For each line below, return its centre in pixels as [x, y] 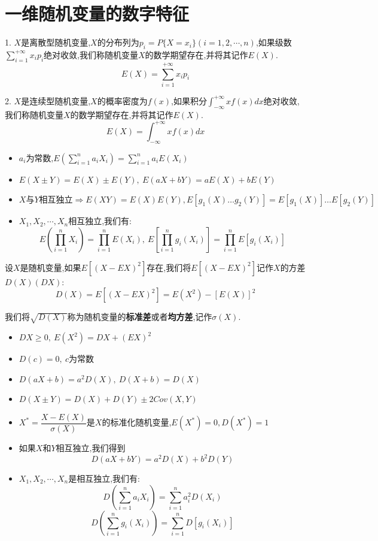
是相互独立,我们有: [104, 478]
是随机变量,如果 [51, 267]
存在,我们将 [169, 267]
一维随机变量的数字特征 [97, 13]
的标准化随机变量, [137, 422]
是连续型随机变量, [56, 100]
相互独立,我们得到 [91, 448]
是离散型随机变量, [56, 42]
